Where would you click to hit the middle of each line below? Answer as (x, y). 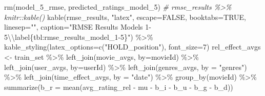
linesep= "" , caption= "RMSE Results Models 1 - (78, 27)
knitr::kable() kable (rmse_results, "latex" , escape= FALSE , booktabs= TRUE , (125, 17)
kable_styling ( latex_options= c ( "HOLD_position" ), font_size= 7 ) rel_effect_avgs (132, 47)
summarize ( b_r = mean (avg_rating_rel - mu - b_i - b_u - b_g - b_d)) (119, 87)
